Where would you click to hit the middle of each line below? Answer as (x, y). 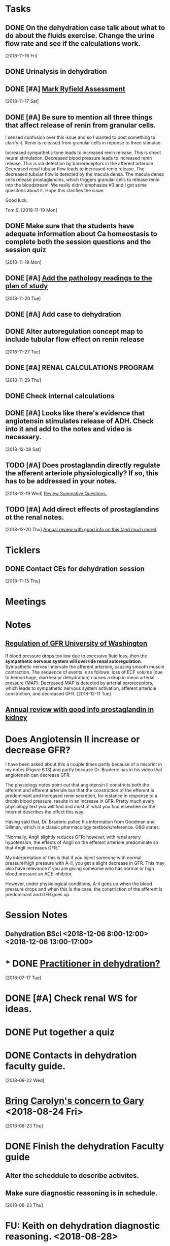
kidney (16, 718)
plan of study (27, 286)
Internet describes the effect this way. (45, 812)
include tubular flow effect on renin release (75, 339)
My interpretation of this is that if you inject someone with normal (73, 858)
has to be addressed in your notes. (61, 481)
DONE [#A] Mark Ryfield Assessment (65, 89)
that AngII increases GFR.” (33, 848)
